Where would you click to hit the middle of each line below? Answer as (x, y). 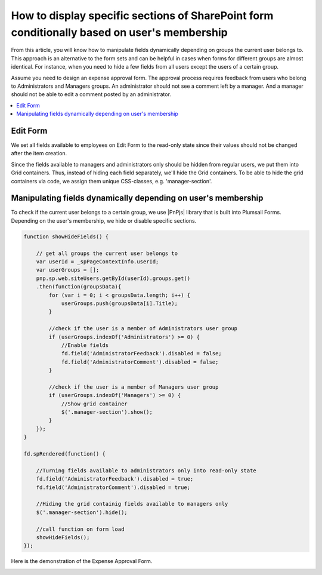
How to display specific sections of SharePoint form (142, 16)
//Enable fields (85, 345)
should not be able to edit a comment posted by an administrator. (91, 94)
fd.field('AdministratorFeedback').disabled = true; (115, 479)
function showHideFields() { (66, 236)
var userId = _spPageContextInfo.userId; (97, 262)
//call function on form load (80, 529)
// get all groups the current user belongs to (107, 253)
